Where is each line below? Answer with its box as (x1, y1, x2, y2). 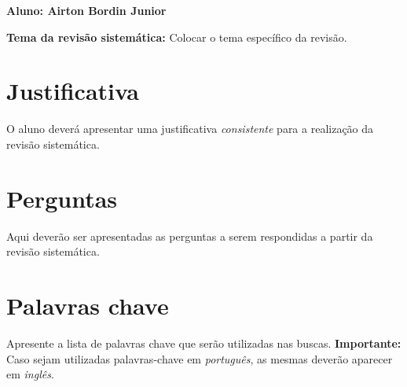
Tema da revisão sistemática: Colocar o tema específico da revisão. (6, 28, 347, 45)
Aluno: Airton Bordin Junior (6, 2, 167, 18)
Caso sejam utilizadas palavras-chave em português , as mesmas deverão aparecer (6, 350, 393, 367)
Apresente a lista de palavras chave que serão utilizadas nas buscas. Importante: (6, 334, 401, 351)
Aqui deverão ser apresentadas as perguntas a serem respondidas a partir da (6, 227, 373, 244)
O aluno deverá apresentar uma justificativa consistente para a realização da (6, 120, 374, 137)
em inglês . (6, 366, 54, 382)
